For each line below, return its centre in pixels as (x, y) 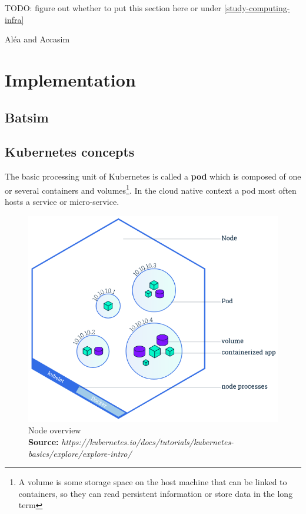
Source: (44, 441)
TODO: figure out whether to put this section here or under (113, 8)
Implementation (70, 79)
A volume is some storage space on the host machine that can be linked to (153, 482)
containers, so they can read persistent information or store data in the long (156, 493)
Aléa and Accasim (37, 39)
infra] (14, 19)
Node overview (55, 430)
